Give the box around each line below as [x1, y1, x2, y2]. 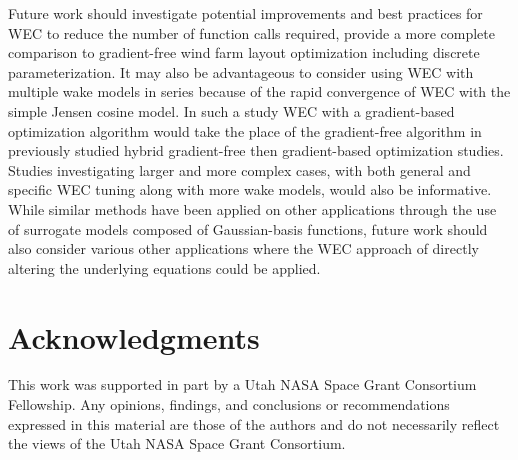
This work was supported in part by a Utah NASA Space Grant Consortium [8, 374, 477, 395]
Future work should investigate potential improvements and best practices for [8, 3, 483, 23]
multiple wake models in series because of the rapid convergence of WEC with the [8, 81, 511, 102]
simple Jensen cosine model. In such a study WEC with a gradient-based [8, 100, 455, 121]
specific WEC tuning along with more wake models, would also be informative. [8, 179, 492, 200]
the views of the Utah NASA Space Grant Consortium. [8, 433, 346, 454]
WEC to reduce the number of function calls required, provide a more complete [8, 22, 496, 43]
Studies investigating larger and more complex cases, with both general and [8, 159, 471, 180]
